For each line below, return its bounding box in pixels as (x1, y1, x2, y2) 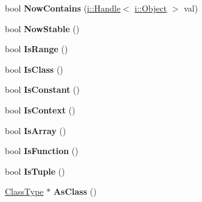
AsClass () (53, 185, 97, 198)
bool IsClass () (5, 62, 63, 75)
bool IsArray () (5, 124, 66, 136)
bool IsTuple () (5, 164, 65, 177)
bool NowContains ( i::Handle (5, 2, 120, 14)
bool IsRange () (5, 42, 68, 55)
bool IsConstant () (5, 83, 80, 96)
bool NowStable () (5, 22, 80, 35)
